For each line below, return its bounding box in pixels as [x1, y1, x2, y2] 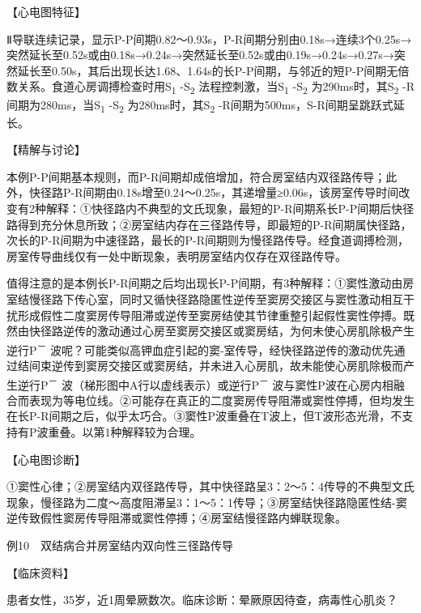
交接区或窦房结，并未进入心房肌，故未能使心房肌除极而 [108, 357, 403, 373]
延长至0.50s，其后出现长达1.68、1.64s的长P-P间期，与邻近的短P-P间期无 [17, 62, 398, 79]
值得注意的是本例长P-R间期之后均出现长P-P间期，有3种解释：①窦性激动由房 [6, 275, 415, 292]
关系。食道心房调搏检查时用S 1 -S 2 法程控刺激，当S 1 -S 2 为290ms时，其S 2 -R [17, 78, 415, 97]
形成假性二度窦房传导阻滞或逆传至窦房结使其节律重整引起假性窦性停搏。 [17, 306, 403, 323]
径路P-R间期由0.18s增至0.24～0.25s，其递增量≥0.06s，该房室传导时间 [40, 184, 399, 201]
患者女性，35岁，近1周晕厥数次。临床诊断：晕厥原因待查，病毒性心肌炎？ [6, 591, 398, 608]
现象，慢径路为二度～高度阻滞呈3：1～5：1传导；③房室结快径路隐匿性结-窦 [6, 493, 407, 510]
